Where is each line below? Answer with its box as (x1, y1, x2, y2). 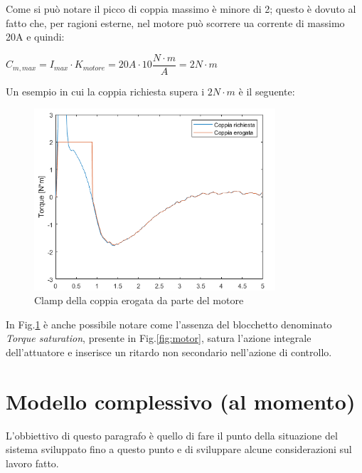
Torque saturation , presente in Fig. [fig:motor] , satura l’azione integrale (6, 331, 312, 345)
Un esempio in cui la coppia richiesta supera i (6, 83, 205, 98)
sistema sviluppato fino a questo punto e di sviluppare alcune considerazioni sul (6, 442, 352, 457)
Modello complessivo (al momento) (6, 386, 356, 415)
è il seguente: (238, 83, 295, 98)
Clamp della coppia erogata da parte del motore (34, 293, 244, 308)
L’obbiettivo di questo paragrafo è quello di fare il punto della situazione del (6, 427, 338, 442)
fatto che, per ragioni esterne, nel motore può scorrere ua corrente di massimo (6, 15, 345, 30)
